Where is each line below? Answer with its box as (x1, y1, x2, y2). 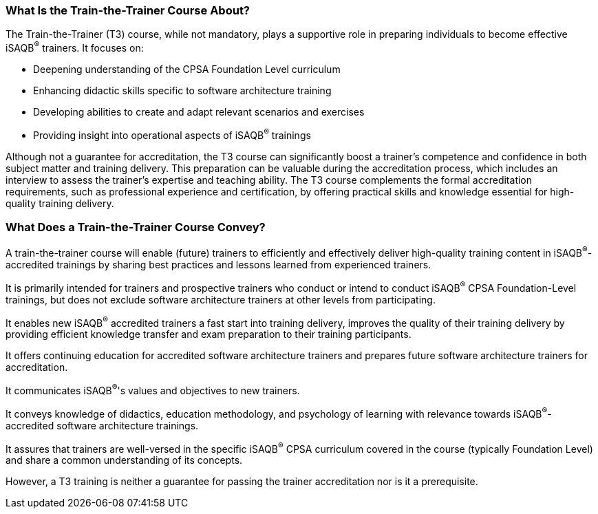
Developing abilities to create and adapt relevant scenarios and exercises (33, 106, 365, 118)
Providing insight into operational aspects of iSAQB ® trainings (33, 127, 311, 141)
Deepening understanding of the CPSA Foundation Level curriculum (33, 63, 341, 76)
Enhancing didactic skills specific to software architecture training (33, 85, 332, 97)
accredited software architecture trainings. (6, 419, 199, 431)
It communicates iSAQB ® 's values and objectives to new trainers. (6, 383, 300, 397)
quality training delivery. (6, 197, 114, 209)
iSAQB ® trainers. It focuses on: (6, 40, 144, 54)
